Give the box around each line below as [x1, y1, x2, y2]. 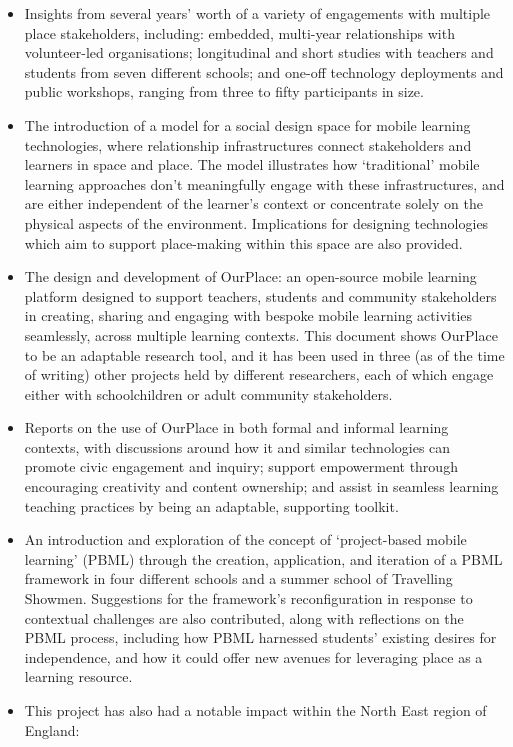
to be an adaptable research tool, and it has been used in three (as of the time [24, 344, 505, 365]
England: [24, 719, 80, 740]
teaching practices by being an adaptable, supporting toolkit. [24, 495, 399, 516]
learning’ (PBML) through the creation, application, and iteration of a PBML [24, 548, 503, 569]
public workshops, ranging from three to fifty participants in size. [24, 81, 424, 102]
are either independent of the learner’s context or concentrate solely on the [24, 193, 483, 214]
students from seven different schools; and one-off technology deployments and [24, 61, 504, 82]
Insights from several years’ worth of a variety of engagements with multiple [24, 3, 491, 23]
